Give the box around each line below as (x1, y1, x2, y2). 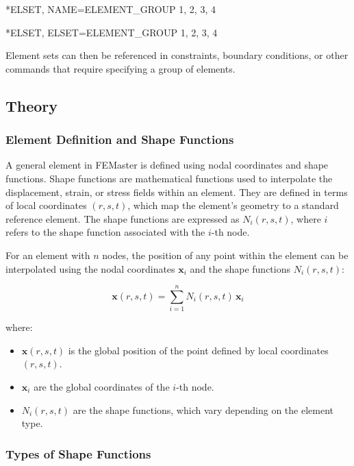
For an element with (5, 247, 90, 262)
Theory (5, 95, 58, 116)
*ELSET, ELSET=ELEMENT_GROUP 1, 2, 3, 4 (5, 25, 218, 39)
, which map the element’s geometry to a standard (127, 198, 339, 212)
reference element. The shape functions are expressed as (5, 211, 240, 225)
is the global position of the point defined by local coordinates (68, 343, 329, 357)
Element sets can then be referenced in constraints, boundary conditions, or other (5, 48, 349, 62)
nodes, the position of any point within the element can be (102, 247, 349, 262)
